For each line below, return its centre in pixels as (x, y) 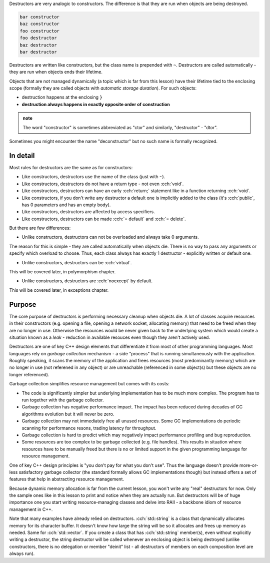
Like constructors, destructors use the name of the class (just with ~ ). (93, 177)
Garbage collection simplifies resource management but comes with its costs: (89, 384)
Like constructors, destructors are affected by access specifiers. (88, 212)
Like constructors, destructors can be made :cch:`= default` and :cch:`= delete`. (104, 219)
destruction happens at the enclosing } (62, 97)
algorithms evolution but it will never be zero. (68, 414)
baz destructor (38, 45)
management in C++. (31, 509)
